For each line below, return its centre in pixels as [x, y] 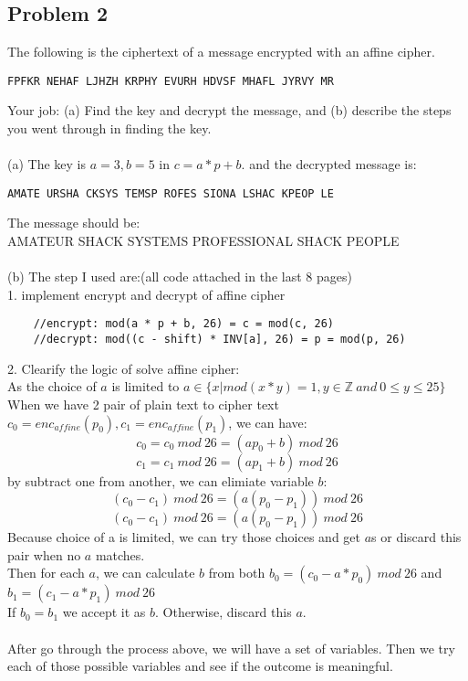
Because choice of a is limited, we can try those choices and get [184, 537]
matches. [120, 554]
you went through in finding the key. [109, 128]
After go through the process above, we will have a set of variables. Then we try [231, 648]
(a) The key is [47, 164]
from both [237, 573]
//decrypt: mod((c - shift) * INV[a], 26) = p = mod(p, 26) [219, 340]
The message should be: [74, 223]
